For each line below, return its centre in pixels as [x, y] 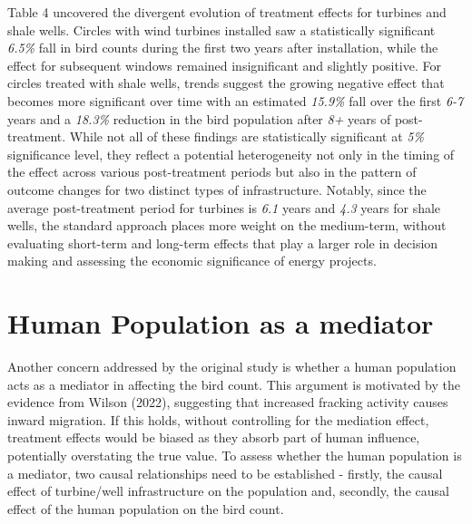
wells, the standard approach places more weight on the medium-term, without [227, 225]
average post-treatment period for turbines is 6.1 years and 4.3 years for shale [224, 207]
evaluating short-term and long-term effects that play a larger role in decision [223, 243]
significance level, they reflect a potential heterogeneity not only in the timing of [231, 154]
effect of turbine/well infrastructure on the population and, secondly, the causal [228, 491]
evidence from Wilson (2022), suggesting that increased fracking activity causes [228, 402]
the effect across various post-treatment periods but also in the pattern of [212, 172]
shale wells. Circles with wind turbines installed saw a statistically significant [221, 29]
